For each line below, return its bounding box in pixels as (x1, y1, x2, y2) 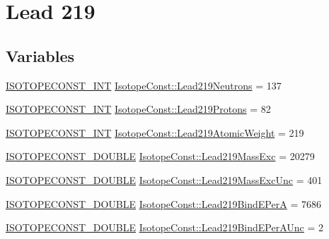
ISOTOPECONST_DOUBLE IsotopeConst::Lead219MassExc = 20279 (6, 149, 315, 164)
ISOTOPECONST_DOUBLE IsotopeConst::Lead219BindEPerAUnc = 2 (6, 220, 324, 235)
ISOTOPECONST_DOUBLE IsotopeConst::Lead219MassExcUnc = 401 (6, 172, 323, 187)
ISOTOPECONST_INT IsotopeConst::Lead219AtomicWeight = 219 (6, 125, 304, 140)
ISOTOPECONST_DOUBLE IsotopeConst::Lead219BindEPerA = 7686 (6, 196, 321, 211)
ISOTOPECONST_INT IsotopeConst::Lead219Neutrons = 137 (6, 78, 282, 92)
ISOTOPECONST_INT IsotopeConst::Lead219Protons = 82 (6, 102, 271, 116)
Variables (6, 44, 75, 66)
